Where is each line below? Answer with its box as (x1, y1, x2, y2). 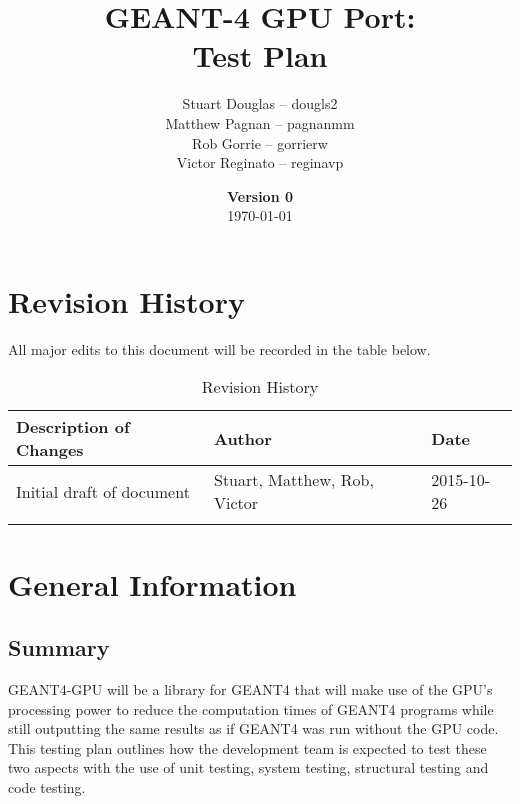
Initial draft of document (16, 479, 190, 503)
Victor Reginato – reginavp (176, 152, 344, 173)
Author (213, 426, 272, 450)
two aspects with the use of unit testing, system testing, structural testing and (8, 757, 489, 778)
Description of (16, 415, 130, 439)
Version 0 (226, 185, 294, 206)
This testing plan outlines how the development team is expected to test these (8, 737, 487, 758)
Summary (8, 632, 110, 663)
